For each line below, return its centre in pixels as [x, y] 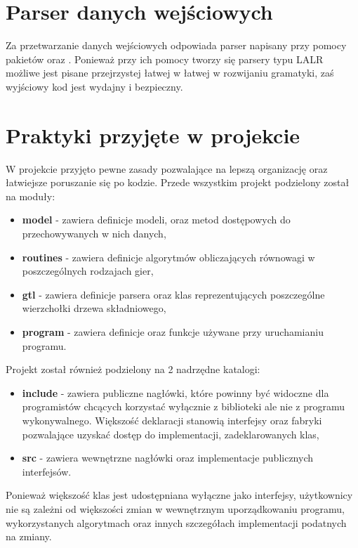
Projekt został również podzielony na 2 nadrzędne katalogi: [133, 369]
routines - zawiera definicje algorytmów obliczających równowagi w [168, 257]
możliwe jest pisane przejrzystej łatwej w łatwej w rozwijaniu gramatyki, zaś [170, 73]
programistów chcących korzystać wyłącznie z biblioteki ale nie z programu [184, 406]
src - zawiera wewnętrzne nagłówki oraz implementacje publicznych [167, 458]
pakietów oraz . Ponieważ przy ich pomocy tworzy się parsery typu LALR [165, 59]
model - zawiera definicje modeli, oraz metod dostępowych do [156, 220]
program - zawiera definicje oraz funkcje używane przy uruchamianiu [173, 331]
